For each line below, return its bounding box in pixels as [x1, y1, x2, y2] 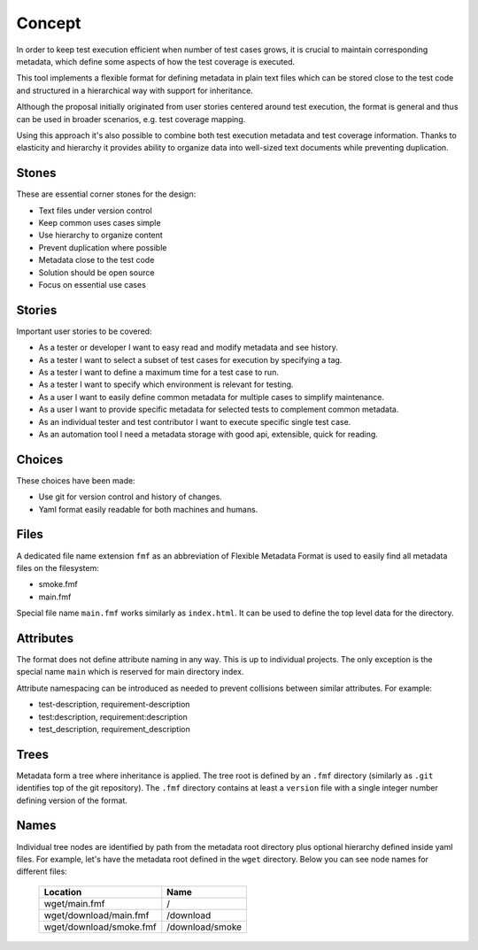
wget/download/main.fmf [43, 908, 150, 921]
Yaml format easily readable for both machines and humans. [38, 504, 258, 514]
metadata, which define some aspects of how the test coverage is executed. [16, 56, 296, 66]
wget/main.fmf [43, 897, 105, 909]
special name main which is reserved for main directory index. [16, 667, 244, 677]
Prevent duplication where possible [38, 242, 167, 252]
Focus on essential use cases [38, 279, 146, 290]
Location [43, 885, 82, 898]
